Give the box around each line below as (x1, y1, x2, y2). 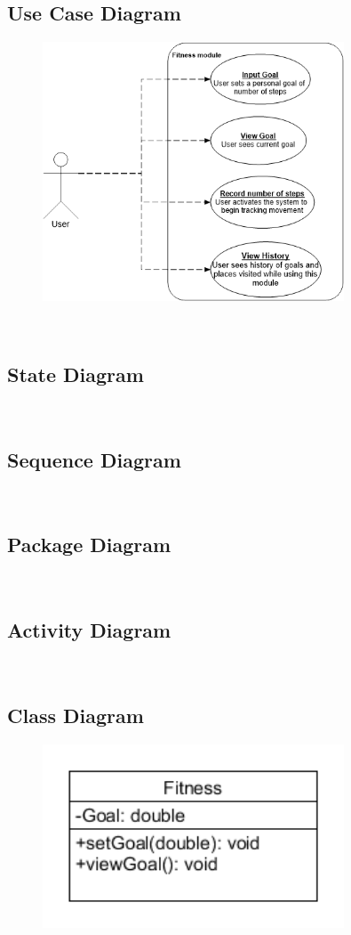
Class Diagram (7, 701, 144, 728)
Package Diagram (7, 531, 172, 558)
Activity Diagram (7, 616, 172, 644)
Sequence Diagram (7, 445, 181, 473)
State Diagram (7, 360, 144, 387)
